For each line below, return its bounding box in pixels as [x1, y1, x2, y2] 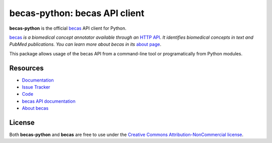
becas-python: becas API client [9, 8, 145, 19]
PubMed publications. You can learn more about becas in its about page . [9, 41, 161, 47]
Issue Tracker [22, 84, 50, 90]
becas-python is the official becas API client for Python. [9, 25, 127, 31]
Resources [9, 63, 44, 73]
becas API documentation [22, 98, 76, 104]
